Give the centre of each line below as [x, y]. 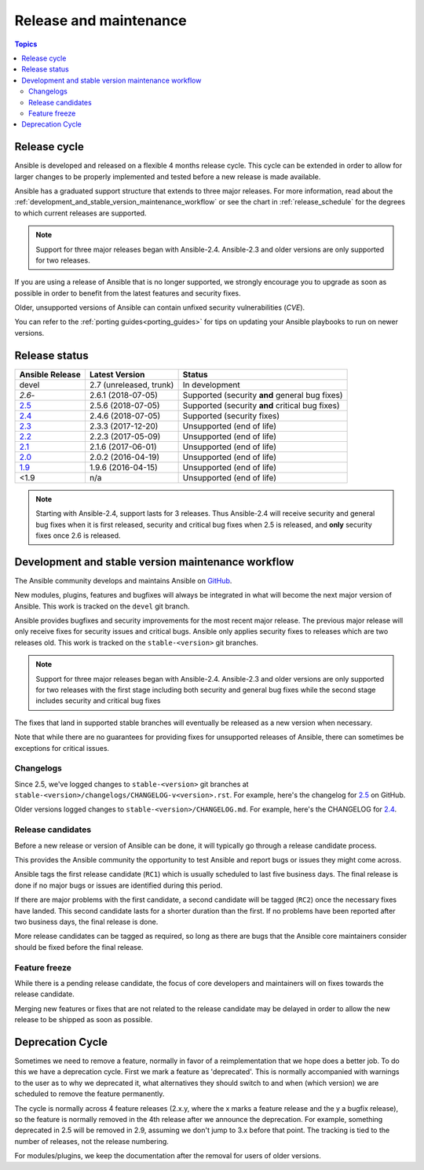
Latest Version [117, 374]
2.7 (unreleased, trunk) [132, 384]
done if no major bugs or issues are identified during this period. [119, 885]
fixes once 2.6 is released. [78, 535]
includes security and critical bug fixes [98, 701]
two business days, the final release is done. [86, 922]
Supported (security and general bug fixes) [263, 395]
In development [211, 384]
